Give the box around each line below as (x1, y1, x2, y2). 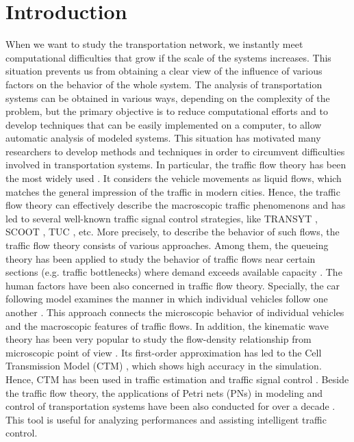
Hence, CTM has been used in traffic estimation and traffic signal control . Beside (5, 372, 349, 386)
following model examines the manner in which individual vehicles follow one (5, 291, 328, 306)
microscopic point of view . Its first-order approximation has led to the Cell (5, 345, 322, 359)
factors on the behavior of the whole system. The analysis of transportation (5, 77, 323, 91)
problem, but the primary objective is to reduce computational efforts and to (5, 104, 328, 118)
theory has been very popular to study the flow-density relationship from (5, 332, 312, 346)
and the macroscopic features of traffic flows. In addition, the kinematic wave (5, 318, 329, 333)
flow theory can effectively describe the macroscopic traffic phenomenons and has (5, 198, 346, 212)
